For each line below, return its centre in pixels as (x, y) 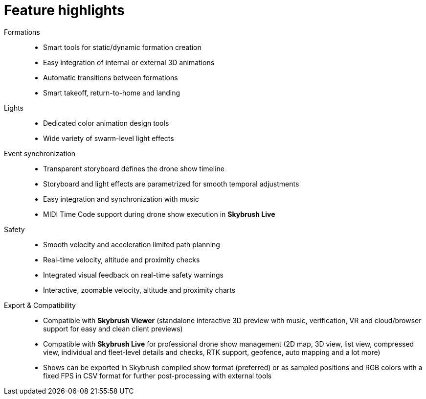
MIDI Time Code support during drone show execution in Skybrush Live (159, 214)
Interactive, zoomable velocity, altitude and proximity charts (139, 290)
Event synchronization (40, 153)
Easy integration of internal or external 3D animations (129, 62)
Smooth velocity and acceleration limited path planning (132, 244)
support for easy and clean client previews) (113, 329)
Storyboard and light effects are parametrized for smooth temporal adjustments (171, 184)
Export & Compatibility (40, 305)
